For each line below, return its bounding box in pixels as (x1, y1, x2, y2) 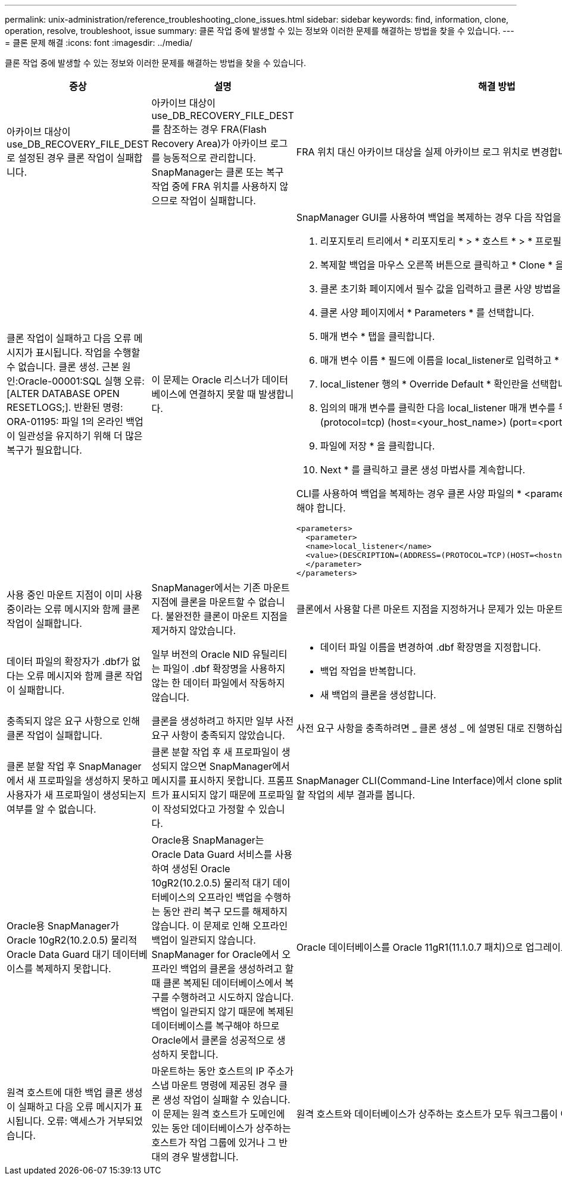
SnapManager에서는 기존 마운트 (151, 582, 290, 594)
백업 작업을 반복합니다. (320, 665, 416, 677)
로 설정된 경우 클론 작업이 (7, 152, 114, 164)
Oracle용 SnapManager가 (7, 920, 120, 932)
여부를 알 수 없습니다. (7, 803, 96, 815)
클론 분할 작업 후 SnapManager (7, 760, 142, 772)
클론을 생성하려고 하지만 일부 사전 (151, 715, 294, 727)
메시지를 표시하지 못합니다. (151, 775, 265, 786)
